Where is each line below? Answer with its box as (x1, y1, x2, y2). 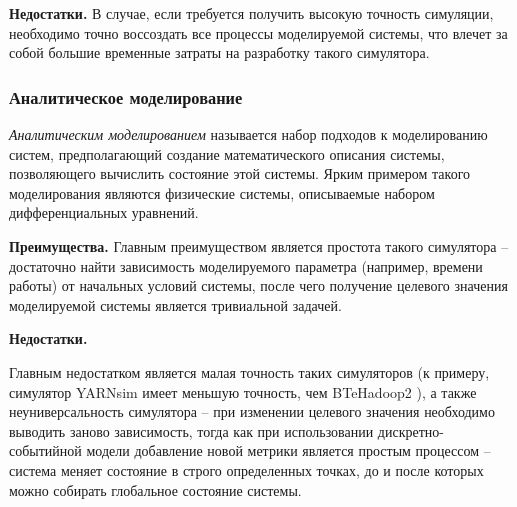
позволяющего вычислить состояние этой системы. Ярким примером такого (9, 163, 471, 184)
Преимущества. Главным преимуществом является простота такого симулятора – (9, 235, 509, 256)
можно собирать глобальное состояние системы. (9, 479, 302, 500)
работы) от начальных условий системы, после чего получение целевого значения (9, 275, 508, 296)
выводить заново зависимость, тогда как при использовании (9, 420, 374, 441)
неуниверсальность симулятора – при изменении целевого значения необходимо (9, 401, 495, 422)
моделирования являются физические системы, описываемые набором (9, 182, 435, 203)
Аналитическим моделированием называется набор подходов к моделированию (9, 124, 488, 144)
